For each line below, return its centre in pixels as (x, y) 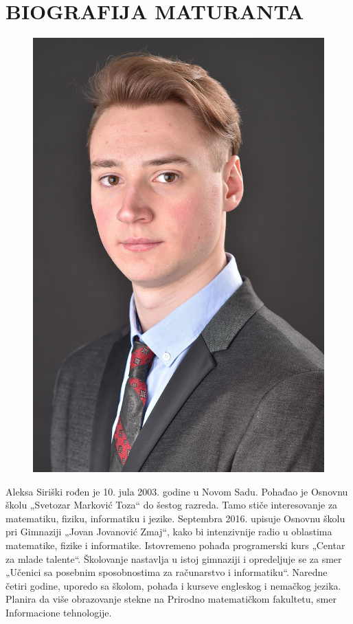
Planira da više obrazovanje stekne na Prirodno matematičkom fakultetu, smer (171, 599)
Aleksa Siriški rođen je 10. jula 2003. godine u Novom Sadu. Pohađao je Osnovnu (177, 491)
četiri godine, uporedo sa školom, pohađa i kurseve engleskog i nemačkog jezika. (173, 585)
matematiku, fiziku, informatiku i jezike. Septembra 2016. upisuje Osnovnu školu (175, 518)
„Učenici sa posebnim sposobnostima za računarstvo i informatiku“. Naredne (167, 572)
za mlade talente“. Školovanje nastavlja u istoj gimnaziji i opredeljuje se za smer (174, 558)
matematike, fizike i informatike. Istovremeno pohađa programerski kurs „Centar (175, 545)
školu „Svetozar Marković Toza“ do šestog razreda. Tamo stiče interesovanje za (172, 505)
